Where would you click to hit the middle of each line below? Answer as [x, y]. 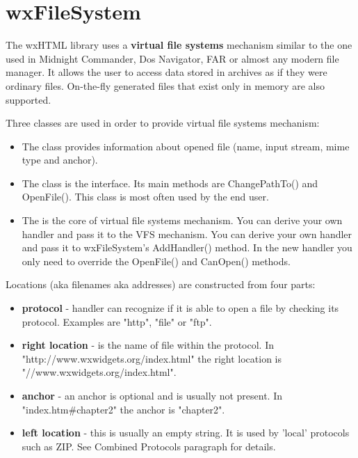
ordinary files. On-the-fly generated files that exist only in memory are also [165, 85]
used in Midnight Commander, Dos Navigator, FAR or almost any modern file [172, 58]
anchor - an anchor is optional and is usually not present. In [152, 395]
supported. [29, 99]
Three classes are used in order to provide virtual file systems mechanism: [163, 123]
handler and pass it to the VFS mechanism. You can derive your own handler [187, 234]
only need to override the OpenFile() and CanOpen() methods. [156, 261]
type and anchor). [60, 160]
